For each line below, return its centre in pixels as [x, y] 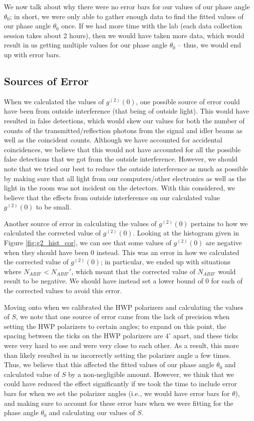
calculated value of [32, 374]
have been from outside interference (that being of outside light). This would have [127, 111]
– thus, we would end [210, 45]
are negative [224, 243]
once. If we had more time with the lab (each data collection [152, 26]
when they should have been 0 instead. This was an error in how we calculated [122, 252]
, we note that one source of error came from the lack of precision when [123, 316]
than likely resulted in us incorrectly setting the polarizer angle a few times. [117, 355]
